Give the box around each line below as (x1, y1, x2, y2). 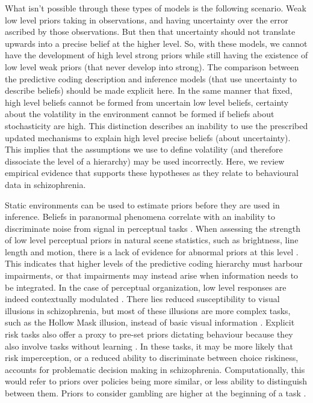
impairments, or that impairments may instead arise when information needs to (5, 269, 299, 282)
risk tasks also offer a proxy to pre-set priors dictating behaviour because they (5, 328, 293, 341)
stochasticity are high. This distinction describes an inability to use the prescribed (5, 119, 308, 132)
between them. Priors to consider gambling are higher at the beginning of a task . (5, 387, 306, 399)
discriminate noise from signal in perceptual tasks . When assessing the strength (5, 222, 300, 234)
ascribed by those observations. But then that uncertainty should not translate (5, 25, 296, 38)
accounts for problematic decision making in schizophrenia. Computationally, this (5, 363, 305, 375)
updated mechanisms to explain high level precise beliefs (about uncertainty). (5, 131, 291, 144)
